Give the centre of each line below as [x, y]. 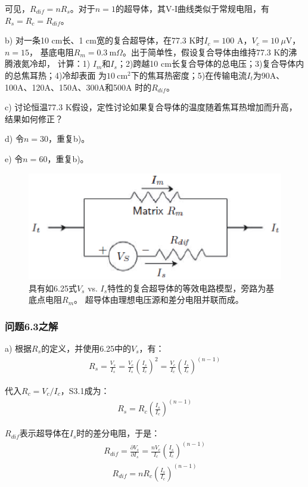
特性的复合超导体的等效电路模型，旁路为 [187, 288]
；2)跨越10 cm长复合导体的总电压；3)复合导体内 [211, 63]
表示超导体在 [44, 433]
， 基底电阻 [52, 52]
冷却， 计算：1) [60, 63]
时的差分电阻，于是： [118, 433]
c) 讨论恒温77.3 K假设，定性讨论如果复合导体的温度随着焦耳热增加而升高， [151, 107]
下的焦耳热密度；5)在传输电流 [189, 75]
